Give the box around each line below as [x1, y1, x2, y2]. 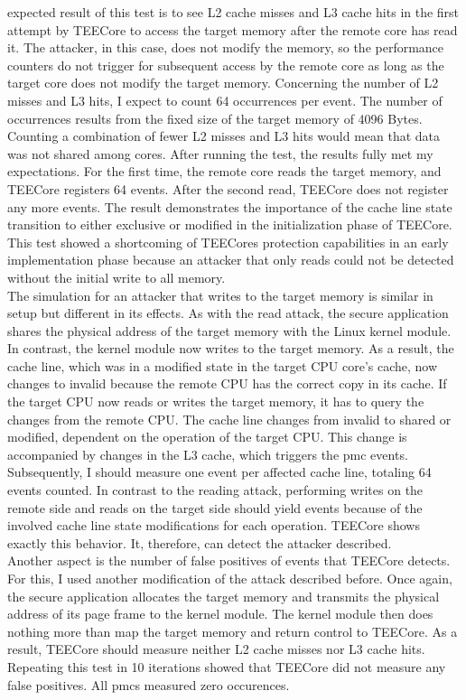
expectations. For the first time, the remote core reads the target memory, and [7, 162, 442, 181]
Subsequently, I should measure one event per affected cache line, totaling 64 [7, 462, 432, 481]
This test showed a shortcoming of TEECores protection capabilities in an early [7, 232, 449, 251]
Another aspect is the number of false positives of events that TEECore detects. [7, 551, 451, 570]
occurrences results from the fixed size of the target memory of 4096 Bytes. [7, 108, 423, 127]
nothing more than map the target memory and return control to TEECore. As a [7, 621, 458, 640]
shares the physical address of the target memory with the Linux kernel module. [7, 321, 452, 340]
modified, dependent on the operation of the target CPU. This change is [7, 427, 407, 446]
